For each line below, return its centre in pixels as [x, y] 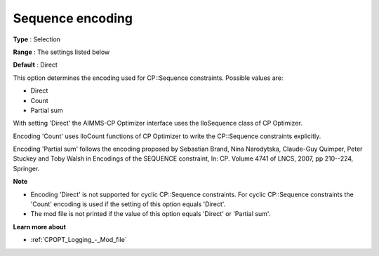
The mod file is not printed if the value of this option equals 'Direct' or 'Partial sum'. [151, 214]
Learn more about [40, 227]
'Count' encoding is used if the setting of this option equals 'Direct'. [128, 204]
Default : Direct [35, 65]
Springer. [26, 168]
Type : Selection [37, 39]
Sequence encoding [73, 18]
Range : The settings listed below [61, 52]
